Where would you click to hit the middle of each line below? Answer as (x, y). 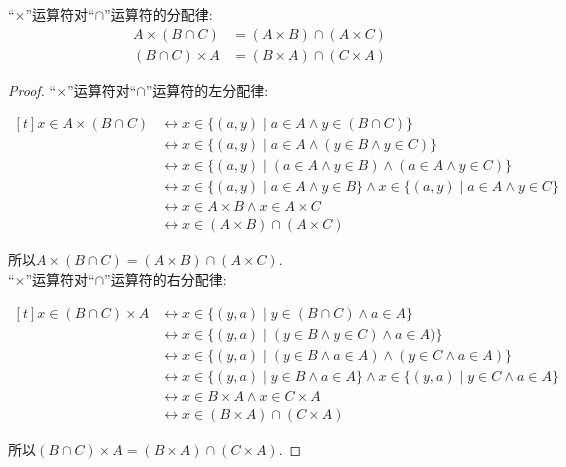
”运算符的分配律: (158, 14)
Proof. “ (32, 89)
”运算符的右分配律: (165, 279)
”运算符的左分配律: (207, 89)
